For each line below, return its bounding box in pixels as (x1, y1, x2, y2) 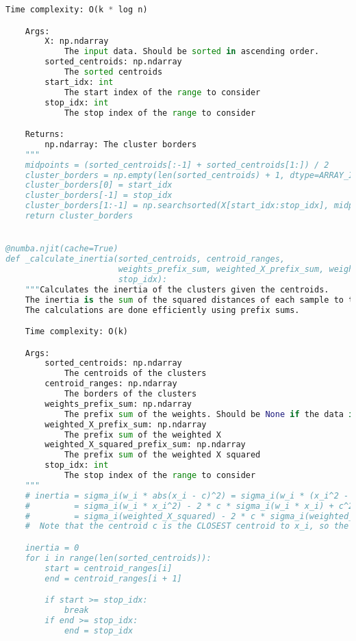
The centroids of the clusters (64, 368, 207, 379)
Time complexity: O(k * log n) (5, 5, 148, 14)
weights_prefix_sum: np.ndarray (44, 399, 192, 409)
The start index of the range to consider (64, 87, 261, 97)
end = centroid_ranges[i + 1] (44, 573, 182, 583)
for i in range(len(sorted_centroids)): (25, 553, 212, 563)
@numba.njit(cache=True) (5, 244, 118, 254)
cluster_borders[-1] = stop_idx (25, 190, 173, 201)
